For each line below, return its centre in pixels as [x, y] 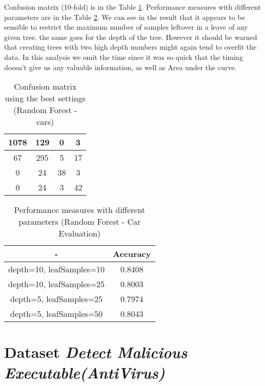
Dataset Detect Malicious [96, 352]
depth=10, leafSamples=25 [57, 284]
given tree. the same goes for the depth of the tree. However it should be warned [131, 37]
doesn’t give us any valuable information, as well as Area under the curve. [120, 67]
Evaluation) [80, 233]
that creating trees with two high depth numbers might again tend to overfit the [130, 47]
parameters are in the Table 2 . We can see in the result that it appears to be [125, 17]
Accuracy [132, 254]
